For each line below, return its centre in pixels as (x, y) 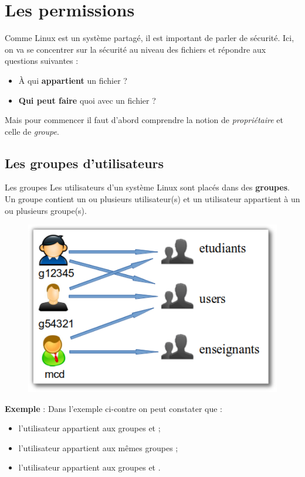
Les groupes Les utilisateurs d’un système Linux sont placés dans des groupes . (148, 187)
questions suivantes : (42, 61)
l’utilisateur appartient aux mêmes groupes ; (98, 447)
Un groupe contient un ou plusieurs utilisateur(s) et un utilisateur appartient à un (152, 199)
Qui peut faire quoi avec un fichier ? (87, 100)
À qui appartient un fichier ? (73, 80)
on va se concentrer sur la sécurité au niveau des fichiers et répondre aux (135, 49)
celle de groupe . (32, 131)
